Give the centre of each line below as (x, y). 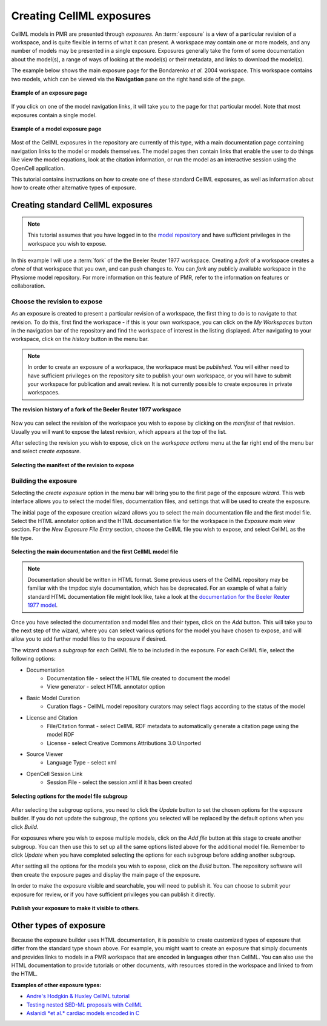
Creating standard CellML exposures (82, 205)
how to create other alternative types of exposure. (74, 187)
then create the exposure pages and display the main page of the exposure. (106, 874)
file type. (22, 538)
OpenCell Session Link (54, 774)
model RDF (61, 735)
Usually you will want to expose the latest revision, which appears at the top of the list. (119, 431)
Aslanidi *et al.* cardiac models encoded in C (83, 1013)
